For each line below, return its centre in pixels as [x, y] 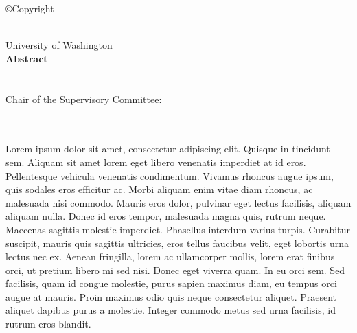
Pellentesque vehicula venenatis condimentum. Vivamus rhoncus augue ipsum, [170, 175]
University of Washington [59, 45]
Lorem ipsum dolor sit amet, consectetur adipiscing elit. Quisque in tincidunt [168, 149]
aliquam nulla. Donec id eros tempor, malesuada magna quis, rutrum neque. [166, 216]
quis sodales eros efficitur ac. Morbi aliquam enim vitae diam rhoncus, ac [159, 189]
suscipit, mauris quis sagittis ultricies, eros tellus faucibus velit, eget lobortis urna [177, 243]
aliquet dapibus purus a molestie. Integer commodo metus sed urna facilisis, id [171, 310]
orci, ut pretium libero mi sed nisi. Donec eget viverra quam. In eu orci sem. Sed [175, 269]
